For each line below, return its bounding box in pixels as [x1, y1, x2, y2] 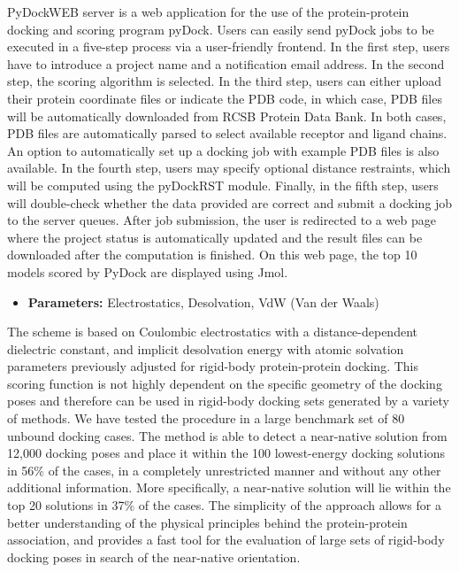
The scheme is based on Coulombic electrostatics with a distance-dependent [7, 322, 417, 341]
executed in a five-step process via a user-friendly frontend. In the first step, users [7, 37, 450, 56]
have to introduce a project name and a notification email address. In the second [7, 54, 445, 73]
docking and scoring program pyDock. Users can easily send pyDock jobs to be [7, 19, 434, 38]
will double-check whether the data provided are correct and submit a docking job [7, 193, 453, 212]
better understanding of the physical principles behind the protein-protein [7, 513, 408, 531]
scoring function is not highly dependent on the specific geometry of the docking [7, 374, 442, 392]
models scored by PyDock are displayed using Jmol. [7, 262, 288, 281]
